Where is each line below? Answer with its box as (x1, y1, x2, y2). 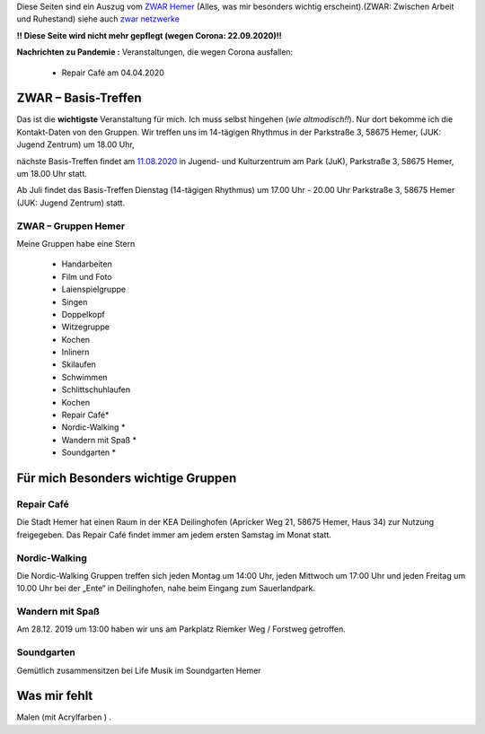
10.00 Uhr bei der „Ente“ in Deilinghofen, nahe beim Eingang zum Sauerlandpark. (16, 583, 316, 594)
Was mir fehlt (16, 688, 93, 703)
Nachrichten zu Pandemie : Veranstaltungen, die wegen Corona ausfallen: (16, 47, 294, 57)
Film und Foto (61, 271, 112, 282)
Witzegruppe (61, 321, 110, 332)
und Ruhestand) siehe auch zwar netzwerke (16, 13, 180, 24)
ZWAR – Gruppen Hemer (16, 220, 126, 232)
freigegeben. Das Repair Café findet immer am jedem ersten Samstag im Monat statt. (16, 529, 332, 540)
